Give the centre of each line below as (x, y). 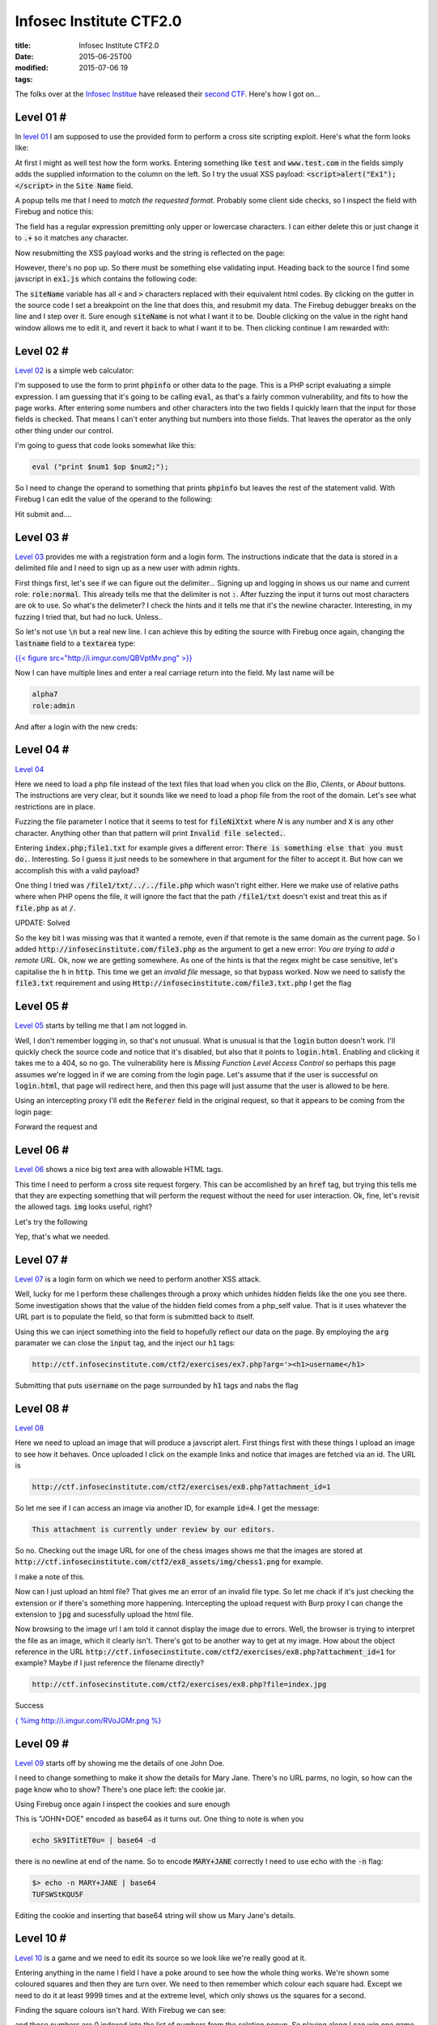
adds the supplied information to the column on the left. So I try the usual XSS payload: (160, 174)
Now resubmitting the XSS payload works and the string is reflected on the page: (150, 253)
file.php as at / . (45, 908)
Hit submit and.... (43, 514)
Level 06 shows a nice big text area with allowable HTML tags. (119, 1170)
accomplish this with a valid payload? (77, 870)
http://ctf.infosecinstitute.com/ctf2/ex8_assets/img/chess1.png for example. (169, 1562)
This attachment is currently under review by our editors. (154, 1529)
